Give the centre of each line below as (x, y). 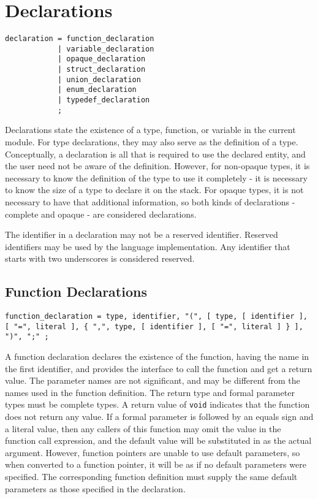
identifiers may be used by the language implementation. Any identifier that (148, 246)
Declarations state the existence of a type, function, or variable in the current (150, 130)
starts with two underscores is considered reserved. (100, 258)
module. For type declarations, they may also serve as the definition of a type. (152, 141)
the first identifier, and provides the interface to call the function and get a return (159, 368)
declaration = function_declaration (80, 39)
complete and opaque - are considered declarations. (101, 214)
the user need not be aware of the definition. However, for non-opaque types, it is (157, 166)
